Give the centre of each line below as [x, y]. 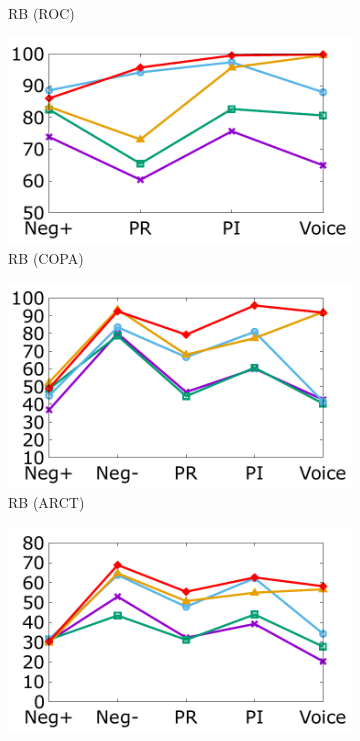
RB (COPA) [46, 257]
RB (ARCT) [46, 502]
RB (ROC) [41, 13]
